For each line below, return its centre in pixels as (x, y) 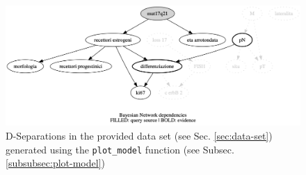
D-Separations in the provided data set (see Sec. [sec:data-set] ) (139, 136)
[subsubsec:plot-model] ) (55, 163)
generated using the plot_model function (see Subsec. (120, 149)
